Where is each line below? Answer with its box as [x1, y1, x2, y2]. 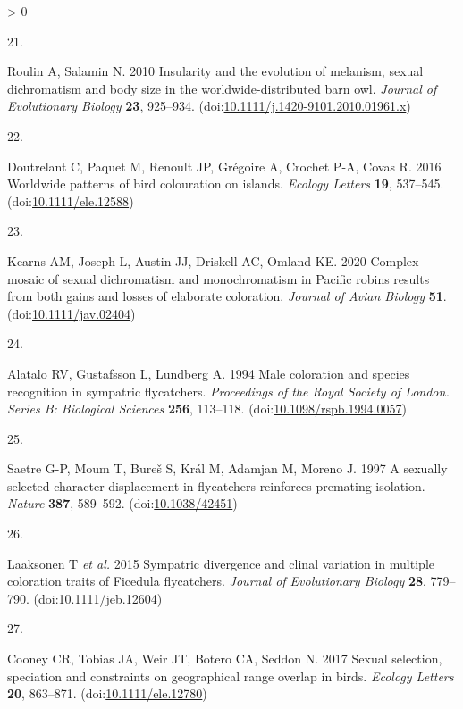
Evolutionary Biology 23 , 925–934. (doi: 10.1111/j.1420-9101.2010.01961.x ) [7, 96, 411, 115]
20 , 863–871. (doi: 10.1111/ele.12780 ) [7, 684, 207, 703]
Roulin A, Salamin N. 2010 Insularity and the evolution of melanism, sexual [7, 62, 424, 80]
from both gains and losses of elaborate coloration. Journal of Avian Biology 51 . [7, 287, 447, 305]
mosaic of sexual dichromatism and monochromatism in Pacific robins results [7, 269, 430, 288]
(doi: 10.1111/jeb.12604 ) [33, 588, 163, 607]
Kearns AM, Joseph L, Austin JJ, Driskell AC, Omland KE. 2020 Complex [7, 251, 419, 270]
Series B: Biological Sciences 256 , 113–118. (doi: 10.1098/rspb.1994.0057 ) [7, 399, 407, 418]
